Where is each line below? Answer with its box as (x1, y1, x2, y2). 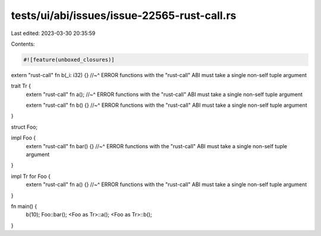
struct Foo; (11, 123, 38, 130)
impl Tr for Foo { (11, 173, 51, 180)
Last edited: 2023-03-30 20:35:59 (11, 30, 96, 37)
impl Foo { (11, 134, 36, 142)
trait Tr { (11, 82, 32, 90)
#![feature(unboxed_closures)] (23, 56, 115, 63)
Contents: (11, 40, 35, 47)
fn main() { (11, 202, 37, 210)
